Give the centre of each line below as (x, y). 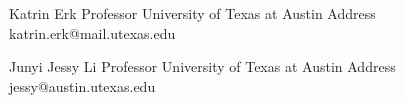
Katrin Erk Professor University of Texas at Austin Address (192, 13)
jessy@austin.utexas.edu (82, 85)
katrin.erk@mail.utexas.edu (92, 32)
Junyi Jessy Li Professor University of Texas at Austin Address (202, 66)
